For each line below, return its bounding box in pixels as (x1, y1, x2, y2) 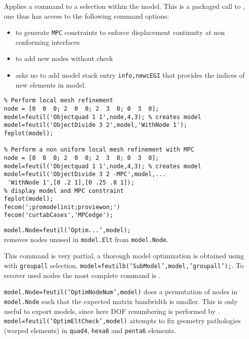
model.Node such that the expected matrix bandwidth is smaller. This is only (4, 296, 238, 306)
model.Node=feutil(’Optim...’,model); (4, 227, 131, 234)
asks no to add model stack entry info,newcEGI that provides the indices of (15, 70, 245, 80)
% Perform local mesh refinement (4, 97, 113, 104)
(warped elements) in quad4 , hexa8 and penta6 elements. (4, 325, 176, 335)
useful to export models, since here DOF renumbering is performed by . (4, 306, 220, 316)
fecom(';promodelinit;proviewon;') (4, 203, 121, 211)
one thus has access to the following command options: (4, 10, 169, 21)
